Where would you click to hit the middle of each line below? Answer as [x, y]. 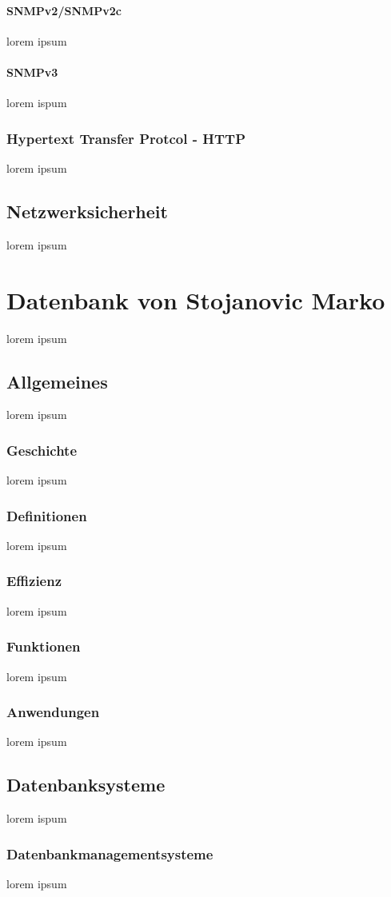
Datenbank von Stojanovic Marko [196, 299]
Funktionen [44, 646]
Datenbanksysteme [86, 785]
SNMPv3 [32, 72]
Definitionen [47, 515]
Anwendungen [53, 712]
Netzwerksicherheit [87, 211]
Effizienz [34, 581]
